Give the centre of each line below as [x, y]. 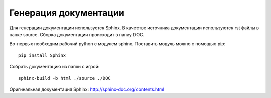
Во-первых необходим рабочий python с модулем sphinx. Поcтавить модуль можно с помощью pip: [117, 44]
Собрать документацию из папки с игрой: [54, 67]
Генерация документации [67, 13]
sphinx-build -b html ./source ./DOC [65, 78]
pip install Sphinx [42, 55]
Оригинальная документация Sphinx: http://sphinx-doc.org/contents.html [87, 89]
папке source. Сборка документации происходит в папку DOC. [77, 34]
